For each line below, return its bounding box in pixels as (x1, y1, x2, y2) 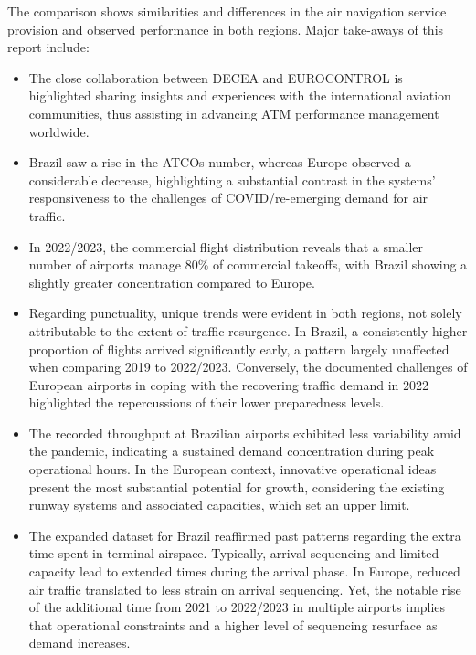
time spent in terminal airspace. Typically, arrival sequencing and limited (28, 544, 439, 563)
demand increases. (28, 633, 131, 652)
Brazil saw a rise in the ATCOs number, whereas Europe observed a (28, 153, 411, 172)
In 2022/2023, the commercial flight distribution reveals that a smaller (28, 237, 424, 256)
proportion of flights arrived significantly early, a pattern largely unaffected (28, 339, 450, 358)
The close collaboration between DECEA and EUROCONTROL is (28, 68, 403, 87)
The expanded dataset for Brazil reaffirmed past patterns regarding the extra (28, 525, 461, 544)
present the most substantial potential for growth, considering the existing (28, 477, 445, 496)
